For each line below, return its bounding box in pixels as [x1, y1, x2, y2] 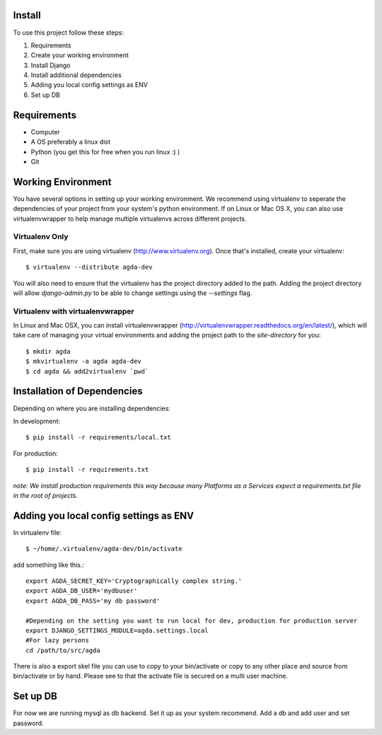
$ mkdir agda [25, 347, 71, 355]
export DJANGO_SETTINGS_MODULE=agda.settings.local [25, 626, 209, 635]
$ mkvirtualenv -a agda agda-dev [25, 357, 141, 366]
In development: [13, 417, 60, 425]
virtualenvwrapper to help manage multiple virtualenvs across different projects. [13, 214, 247, 223]
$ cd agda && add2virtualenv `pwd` [25, 367, 149, 375]
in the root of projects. [13, 491, 78, 499]
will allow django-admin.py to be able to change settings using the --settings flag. [13, 289, 253, 297]
